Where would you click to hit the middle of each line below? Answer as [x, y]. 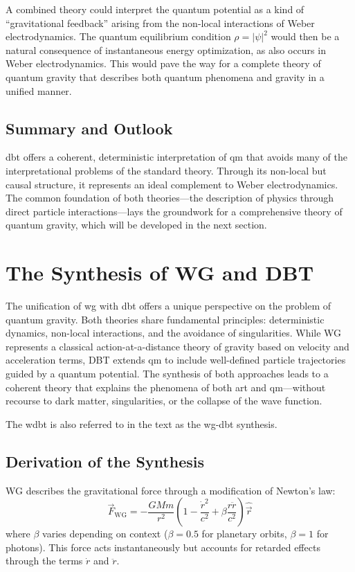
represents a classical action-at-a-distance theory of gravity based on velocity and [177, 346]
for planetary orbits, [244, 534]
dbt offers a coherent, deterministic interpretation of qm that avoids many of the [176, 157]
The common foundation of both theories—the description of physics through [170, 198]
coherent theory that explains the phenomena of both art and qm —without [166, 387]
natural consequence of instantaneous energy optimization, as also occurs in [166, 50]
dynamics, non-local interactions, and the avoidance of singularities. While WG [174, 333]
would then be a [305, 36]
